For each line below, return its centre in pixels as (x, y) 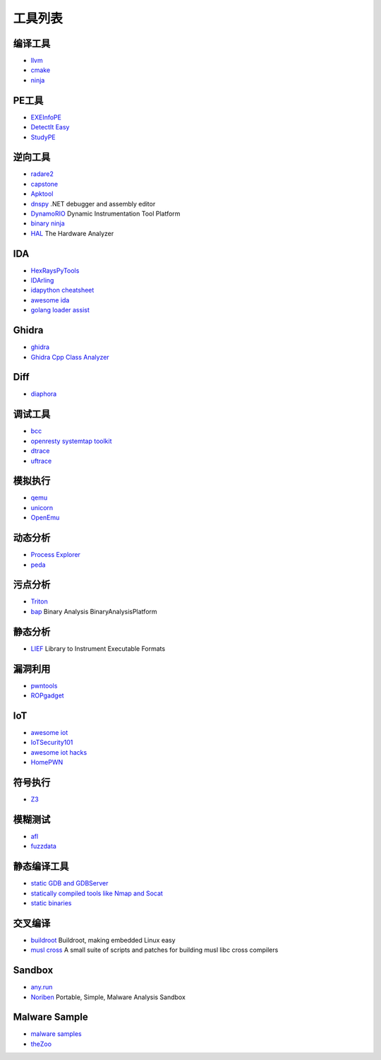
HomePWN (47, 762)
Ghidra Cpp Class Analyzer (70, 357)
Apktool (42, 194)
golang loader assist (60, 310)
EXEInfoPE (46, 117)
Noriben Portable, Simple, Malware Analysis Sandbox (108, 997)
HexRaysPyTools (55, 270)
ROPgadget (47, 695)
